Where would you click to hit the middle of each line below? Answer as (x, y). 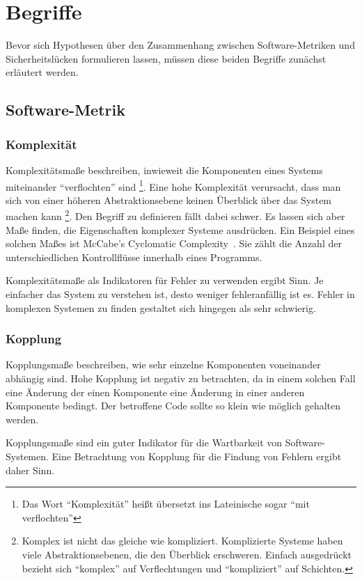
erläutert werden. (42, 72)
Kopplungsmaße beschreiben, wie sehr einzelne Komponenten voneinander (163, 365)
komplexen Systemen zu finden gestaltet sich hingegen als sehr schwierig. (161, 307)
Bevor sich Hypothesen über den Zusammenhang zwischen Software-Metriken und (180, 45)
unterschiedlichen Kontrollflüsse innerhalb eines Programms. (134, 257)
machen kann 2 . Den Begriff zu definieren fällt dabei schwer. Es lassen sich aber (175, 215)
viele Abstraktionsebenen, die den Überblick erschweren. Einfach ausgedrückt (187, 554)
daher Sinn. (30, 470)
